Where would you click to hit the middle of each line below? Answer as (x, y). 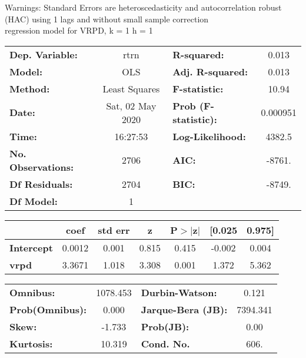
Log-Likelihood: (209, 136)
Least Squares (131, 88)
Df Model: (34, 201)
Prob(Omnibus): (48, 309)
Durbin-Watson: (179, 292)
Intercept (31, 247)
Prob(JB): (165, 326)
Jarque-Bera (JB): (184, 309)
